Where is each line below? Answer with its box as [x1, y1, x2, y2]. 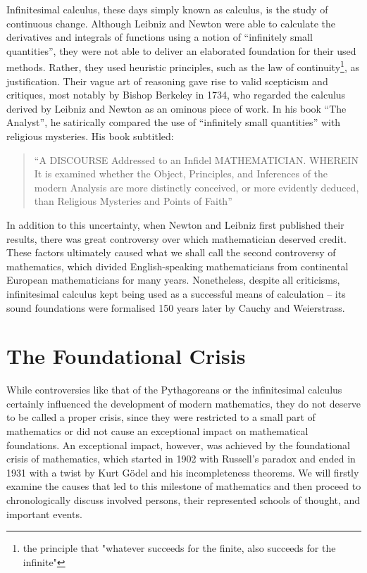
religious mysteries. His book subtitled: [6, 129, 174, 143]
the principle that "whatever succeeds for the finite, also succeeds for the [23, 541, 336, 555]
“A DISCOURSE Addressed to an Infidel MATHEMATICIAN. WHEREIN [34, 152, 359, 167]
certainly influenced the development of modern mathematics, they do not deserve [6, 396, 361, 410]
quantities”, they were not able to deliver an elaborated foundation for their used [6, 43, 356, 58]
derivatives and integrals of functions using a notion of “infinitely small [6, 30, 313, 44]
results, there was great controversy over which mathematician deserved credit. [6, 231, 347, 246]
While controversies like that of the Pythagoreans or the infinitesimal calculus [6, 382, 342, 397]
